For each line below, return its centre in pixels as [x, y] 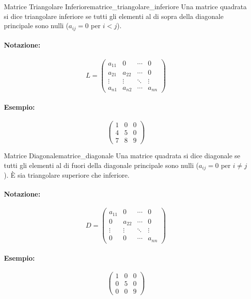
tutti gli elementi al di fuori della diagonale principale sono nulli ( [101, 165]
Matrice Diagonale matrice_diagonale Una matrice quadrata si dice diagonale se [122, 155]
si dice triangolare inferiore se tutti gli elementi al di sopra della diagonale [114, 16]
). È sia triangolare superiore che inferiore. [67, 175]
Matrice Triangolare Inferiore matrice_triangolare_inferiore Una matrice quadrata [125, 6]
